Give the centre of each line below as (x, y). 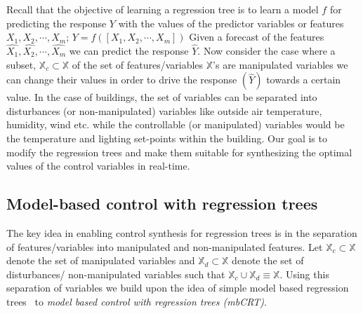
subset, (21, 64)
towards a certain (304, 80)
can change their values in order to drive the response (122, 80)
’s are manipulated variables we (280, 64)
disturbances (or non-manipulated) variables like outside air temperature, (164, 110)
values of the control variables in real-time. (98, 166)
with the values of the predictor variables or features (231, 23)
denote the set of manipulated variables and (101, 260)
